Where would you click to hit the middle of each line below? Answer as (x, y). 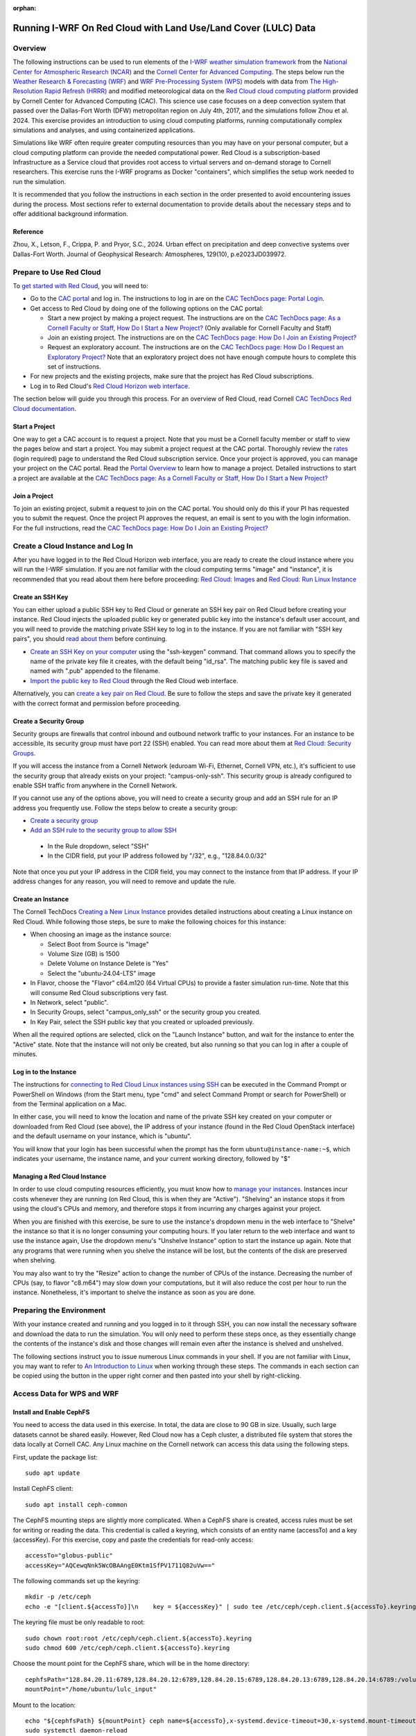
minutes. (25, 1054)
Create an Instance (41, 899)
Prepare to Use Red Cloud (57, 272)
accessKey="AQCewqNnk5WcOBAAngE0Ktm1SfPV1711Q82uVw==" (120, 1565)
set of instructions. (74, 367)
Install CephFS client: (43, 1489)
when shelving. (35, 1260)
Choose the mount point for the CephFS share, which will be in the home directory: (131, 1664)
